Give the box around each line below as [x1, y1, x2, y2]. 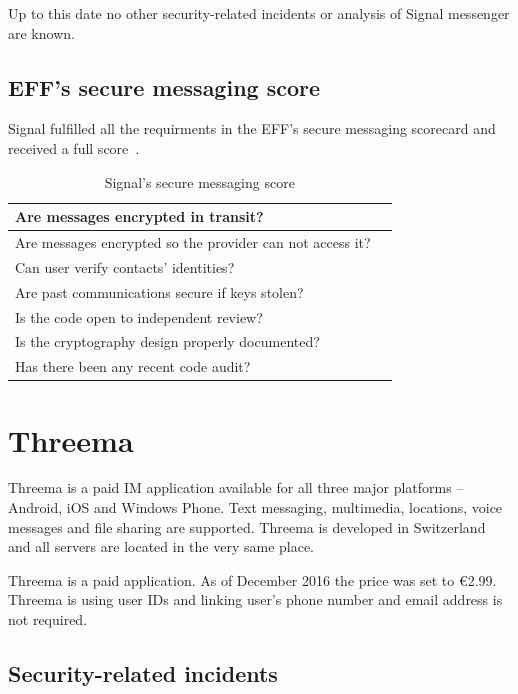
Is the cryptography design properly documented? [15, 331, 320, 352]
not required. [8, 609, 88, 630]
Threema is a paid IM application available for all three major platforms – [8, 477, 464, 498]
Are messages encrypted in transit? [15, 206, 264, 227]
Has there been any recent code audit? [15, 356, 251, 377]
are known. [8, 22, 75, 43]
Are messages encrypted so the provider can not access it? [15, 232, 371, 253]
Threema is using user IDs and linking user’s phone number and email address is [8, 589, 503, 610]
